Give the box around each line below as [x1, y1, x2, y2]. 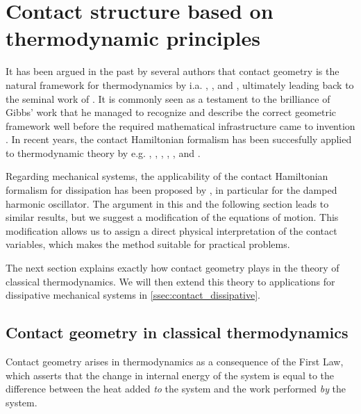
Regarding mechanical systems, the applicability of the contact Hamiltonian [6, 169, 328, 183]
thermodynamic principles [6, 24, 260, 52]
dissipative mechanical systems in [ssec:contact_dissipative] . [6, 288, 260, 302]
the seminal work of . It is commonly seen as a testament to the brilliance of [6, 91, 330, 106]
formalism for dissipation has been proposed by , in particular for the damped [6, 183, 337, 197]
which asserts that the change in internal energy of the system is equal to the [6, 367, 335, 382]
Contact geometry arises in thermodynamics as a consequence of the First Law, [6, 354, 344, 369]
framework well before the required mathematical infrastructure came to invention [6, 118, 355, 133]
